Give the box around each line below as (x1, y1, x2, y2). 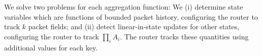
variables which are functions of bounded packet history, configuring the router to (4, 11, 258, 22)
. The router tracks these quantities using (120, 31, 249, 41)
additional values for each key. (4, 42, 98, 52)
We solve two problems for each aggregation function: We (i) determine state (4, 2, 243, 12)
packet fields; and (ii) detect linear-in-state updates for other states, (28, 21, 240, 32)
